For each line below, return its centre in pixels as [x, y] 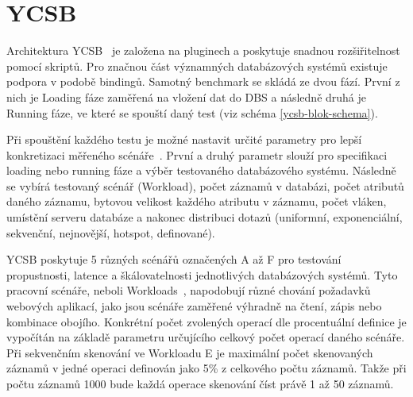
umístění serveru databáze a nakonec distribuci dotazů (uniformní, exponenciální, [205, 217]
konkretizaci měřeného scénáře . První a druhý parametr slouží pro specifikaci [197, 154]
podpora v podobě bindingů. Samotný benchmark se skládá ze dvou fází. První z [203, 81]
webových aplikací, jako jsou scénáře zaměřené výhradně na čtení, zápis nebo [194, 306]
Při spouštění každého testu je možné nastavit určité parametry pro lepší [184, 139]
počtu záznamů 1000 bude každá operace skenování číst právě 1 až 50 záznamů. [200, 384]
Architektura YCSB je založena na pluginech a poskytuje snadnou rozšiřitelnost [203, 50]
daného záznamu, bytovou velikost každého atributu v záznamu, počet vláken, [197, 201]
